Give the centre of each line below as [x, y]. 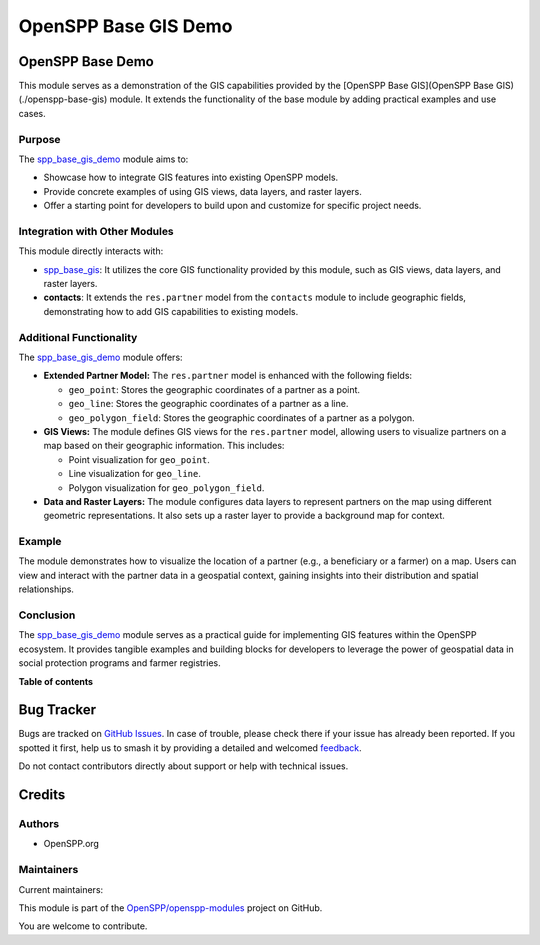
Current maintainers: [61, 889]
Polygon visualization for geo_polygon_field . [166, 487]
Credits [42, 795]
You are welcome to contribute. [83, 926]
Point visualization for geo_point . [139, 459]
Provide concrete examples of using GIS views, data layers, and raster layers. [202, 191]
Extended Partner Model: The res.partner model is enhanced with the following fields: [228, 376]
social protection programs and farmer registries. [119, 663]
